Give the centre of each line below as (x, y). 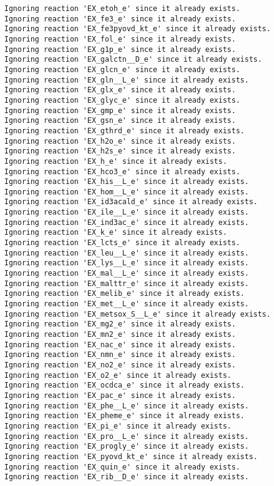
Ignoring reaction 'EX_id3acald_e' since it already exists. (131, 202)
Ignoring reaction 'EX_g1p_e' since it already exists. (120, 49)
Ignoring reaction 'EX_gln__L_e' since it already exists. (127, 80)
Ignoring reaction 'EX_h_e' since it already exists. (116, 161)
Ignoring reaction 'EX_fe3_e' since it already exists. (120, 19)
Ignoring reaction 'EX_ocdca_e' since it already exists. (124, 385)
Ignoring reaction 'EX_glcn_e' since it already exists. (122, 69)
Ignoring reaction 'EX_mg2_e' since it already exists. (120, 324)
